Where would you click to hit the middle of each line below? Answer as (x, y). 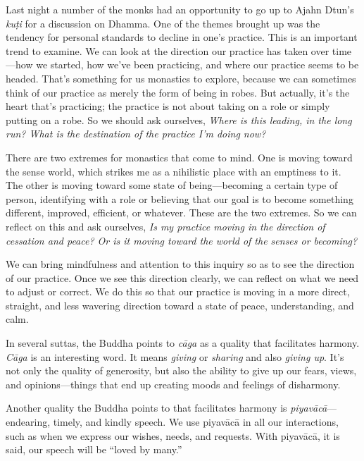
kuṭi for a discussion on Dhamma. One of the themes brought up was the (163, 23)
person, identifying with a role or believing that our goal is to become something (180, 198)
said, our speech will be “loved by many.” (94, 449)
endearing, (28, 422)
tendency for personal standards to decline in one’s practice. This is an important (182, 37)
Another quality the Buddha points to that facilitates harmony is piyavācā (167, 408)
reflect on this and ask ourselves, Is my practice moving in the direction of (165, 226)
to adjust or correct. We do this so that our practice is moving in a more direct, (178, 291)
